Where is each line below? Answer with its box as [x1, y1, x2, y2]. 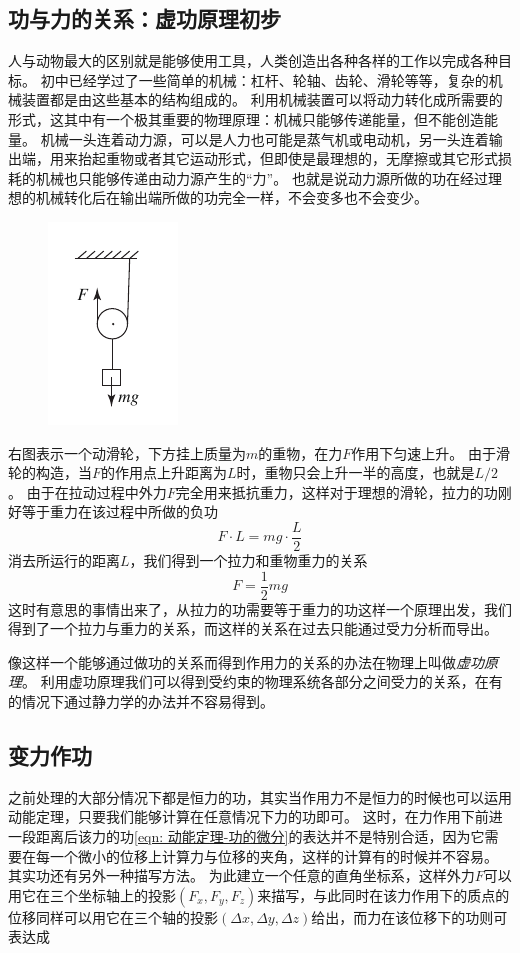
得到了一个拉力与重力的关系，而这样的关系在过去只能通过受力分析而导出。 [8, 618, 498, 639]
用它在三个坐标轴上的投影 [8, 884, 176, 905]
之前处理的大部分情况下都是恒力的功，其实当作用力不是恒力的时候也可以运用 [8, 786, 512, 807]
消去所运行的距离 [8, 549, 120, 570]
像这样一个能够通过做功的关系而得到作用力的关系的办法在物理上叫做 [8, 651, 456, 672]
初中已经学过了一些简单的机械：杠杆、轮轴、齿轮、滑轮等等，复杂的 [40, 69, 489, 90]
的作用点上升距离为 [101, 462, 228, 483]
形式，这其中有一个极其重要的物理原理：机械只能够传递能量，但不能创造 [8, 108, 484, 129]
